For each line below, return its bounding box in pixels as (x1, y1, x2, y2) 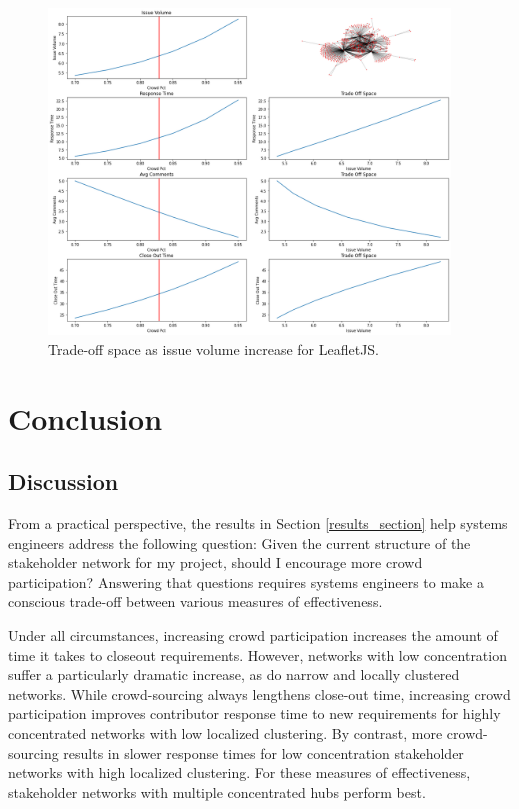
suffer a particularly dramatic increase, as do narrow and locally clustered (8, 664, 460, 685)
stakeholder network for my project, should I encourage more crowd (8, 552, 423, 573)
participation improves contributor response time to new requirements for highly (8, 703, 501, 724)
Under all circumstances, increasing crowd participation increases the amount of (8, 625, 498, 645)
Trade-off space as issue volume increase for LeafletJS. (48, 338, 380, 359)
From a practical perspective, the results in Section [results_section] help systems (8, 513, 508, 534)
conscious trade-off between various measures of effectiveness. (8, 591, 383, 612)
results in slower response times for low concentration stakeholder (63, 742, 464, 763)
